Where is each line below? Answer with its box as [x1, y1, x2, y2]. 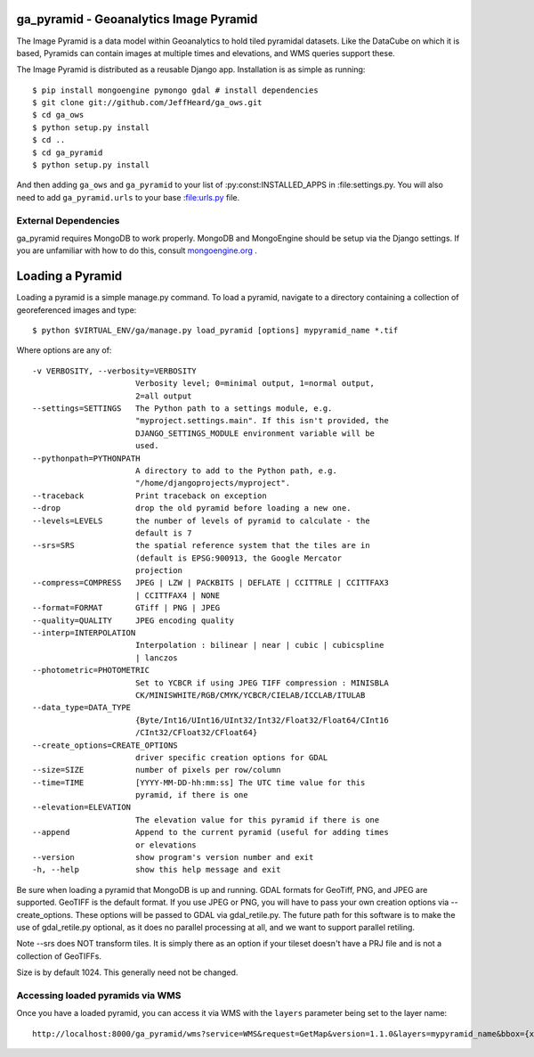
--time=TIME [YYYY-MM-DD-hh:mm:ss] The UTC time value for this [32, 777, 366, 788]
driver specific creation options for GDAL [134, 752, 328, 762]
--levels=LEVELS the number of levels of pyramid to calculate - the [32, 515, 370, 526]
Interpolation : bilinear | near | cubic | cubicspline [134, 640, 384, 651]
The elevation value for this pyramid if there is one [134, 815, 380, 824]
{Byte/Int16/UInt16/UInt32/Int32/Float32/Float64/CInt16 [134, 715, 389, 725]
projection [134, 566, 182, 576]
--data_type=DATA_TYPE [32, 702, 132, 713]
